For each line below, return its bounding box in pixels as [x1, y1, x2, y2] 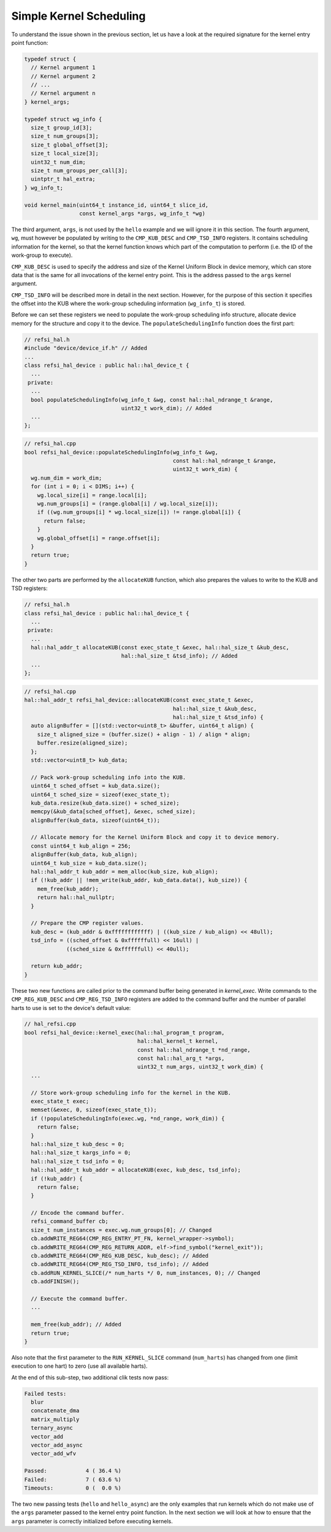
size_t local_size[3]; [31, 150, 99, 157]
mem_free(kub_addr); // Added [31, 1321, 122, 1328]
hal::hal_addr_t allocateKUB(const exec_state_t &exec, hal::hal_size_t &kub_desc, [31, 644, 289, 651]
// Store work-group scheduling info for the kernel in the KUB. [31, 1089, 232, 1096]
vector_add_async [31, 1442, 83, 1449]
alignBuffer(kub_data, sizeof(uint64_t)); [31, 816, 161, 824]
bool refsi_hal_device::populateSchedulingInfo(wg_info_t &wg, [24, 448, 219, 456]
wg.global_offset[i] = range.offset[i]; [37, 534, 161, 542]
